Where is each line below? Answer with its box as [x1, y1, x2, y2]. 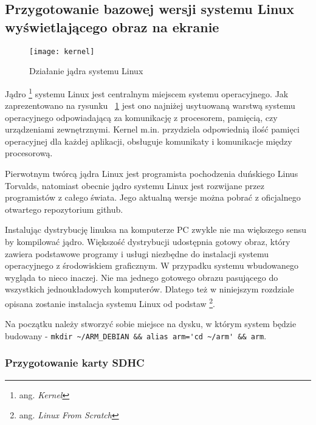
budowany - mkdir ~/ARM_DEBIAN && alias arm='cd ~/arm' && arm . [5, 329, 267, 342]
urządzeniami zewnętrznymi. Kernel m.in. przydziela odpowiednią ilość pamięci [5, 123, 300, 136]
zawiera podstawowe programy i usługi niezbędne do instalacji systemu [5, 247, 269, 260]
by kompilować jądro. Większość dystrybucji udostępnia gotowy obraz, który [5, 235, 290, 248]
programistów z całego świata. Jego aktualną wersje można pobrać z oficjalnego [5, 191, 301, 204]
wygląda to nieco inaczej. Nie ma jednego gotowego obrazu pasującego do [5, 271, 278, 283]
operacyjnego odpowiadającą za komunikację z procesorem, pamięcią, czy [5, 111, 278, 123]
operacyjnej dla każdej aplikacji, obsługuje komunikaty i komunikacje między [5, 134, 292, 147]
